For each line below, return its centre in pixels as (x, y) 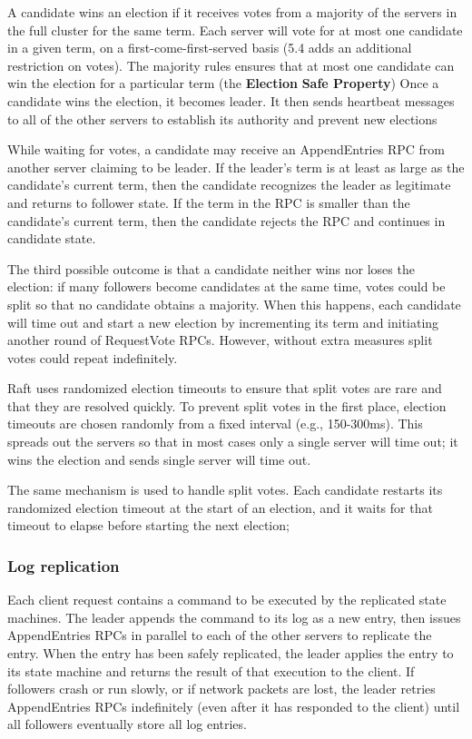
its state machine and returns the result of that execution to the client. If (211, 670)
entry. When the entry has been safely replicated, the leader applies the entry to (231, 653)
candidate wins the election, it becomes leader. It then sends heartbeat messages (231, 100)
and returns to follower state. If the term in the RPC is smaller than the (209, 202)
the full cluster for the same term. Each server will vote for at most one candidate (235, 30)
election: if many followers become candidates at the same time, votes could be (226, 286)
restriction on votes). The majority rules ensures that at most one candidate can (231, 65)
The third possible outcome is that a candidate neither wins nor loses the (211, 268)
